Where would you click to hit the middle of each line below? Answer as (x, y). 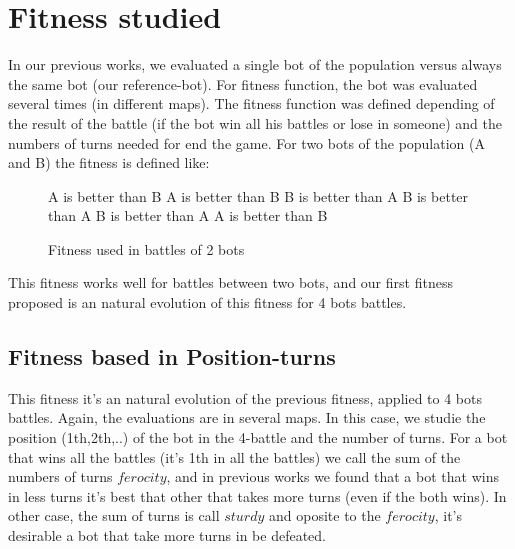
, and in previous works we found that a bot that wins (332, 476)
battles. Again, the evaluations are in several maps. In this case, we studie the (247, 417)
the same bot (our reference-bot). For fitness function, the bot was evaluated (243, 83)
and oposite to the (324, 515)
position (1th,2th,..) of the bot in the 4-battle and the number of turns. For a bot (258, 437)
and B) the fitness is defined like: (109, 162)
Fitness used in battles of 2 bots (146, 248)
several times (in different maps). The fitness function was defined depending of (251, 103)
